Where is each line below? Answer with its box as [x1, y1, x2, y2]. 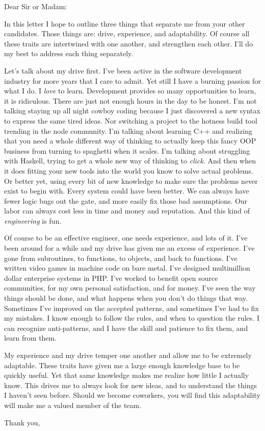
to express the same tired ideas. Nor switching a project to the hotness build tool [4, 115, 257, 126]
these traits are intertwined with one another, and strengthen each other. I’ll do [4, 38, 253, 49]
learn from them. [4, 332, 57, 343]
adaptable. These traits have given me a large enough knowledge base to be [4, 360, 240, 370]
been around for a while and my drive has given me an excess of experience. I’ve [4, 243, 255, 253]
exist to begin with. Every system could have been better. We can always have [4, 185, 249, 196]
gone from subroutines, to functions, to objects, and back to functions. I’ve [4, 252, 237, 263]
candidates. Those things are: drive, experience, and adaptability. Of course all [4, 28, 250, 39]
